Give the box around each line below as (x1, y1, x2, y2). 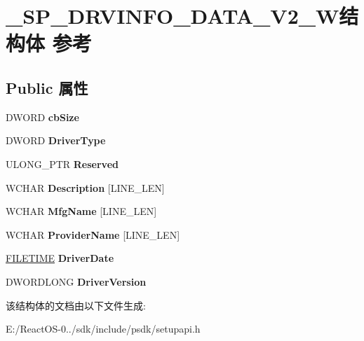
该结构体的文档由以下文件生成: (6, 298, 146, 312)
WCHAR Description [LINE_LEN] (6, 180, 165, 195)
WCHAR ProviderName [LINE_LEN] (6, 227, 180, 242)
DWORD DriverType (6, 133, 106, 148)
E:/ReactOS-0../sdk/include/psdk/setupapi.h (6, 321, 201, 336)
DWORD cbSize (6, 109, 79, 124)
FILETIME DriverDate (6, 251, 114, 265)
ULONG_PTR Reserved (6, 156, 119, 171)
